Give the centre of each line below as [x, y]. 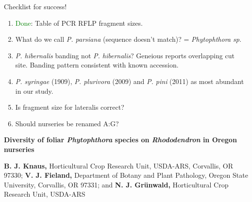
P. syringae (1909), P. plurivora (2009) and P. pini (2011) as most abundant [130, 81]
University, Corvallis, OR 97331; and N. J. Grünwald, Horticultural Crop [116, 184]
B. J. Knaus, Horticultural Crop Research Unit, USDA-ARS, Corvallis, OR [118, 165]
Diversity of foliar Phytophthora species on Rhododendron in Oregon [120, 140]
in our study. [34, 91]
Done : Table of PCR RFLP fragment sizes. [79, 23]
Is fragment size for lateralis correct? [70, 107]
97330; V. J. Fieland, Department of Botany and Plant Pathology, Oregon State [126, 175]
